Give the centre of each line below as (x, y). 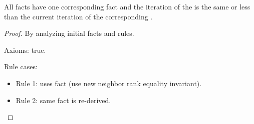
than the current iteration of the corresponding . (78, 16)
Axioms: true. (25, 50)
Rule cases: (21, 66)
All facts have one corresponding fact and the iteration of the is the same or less (127, 6)
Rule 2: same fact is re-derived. (63, 100)
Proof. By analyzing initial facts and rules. (69, 33)
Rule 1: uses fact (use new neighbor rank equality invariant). (109, 83)
